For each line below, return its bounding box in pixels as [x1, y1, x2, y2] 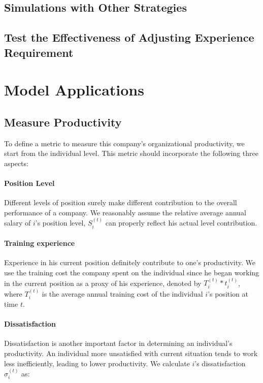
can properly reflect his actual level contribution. [105, 217, 257, 228]
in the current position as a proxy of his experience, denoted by [4, 277, 202, 288]
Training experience [4, 238, 75, 248]
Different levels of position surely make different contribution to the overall [4, 197, 237, 208]
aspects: [4, 157, 28, 168]
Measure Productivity [4, 114, 122, 130]
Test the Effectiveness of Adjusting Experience [4, 29, 254, 45]
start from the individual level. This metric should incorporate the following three [4, 148, 259, 158]
